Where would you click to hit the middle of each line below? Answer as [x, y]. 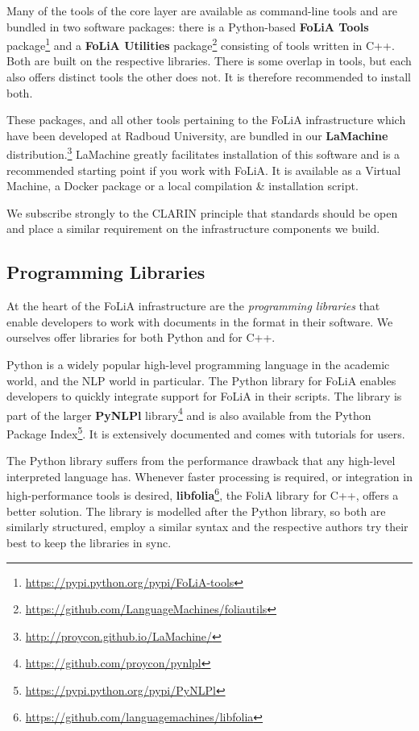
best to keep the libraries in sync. [89, 542]
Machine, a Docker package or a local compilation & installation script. [183, 186]
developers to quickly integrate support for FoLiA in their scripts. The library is [204, 396]
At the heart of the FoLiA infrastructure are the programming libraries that [193, 306]
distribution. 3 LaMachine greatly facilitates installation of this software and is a [203, 153]
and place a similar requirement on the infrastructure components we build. [193, 228]
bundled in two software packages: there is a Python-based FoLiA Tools [188, 26]
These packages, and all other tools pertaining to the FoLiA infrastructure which [206, 120]
